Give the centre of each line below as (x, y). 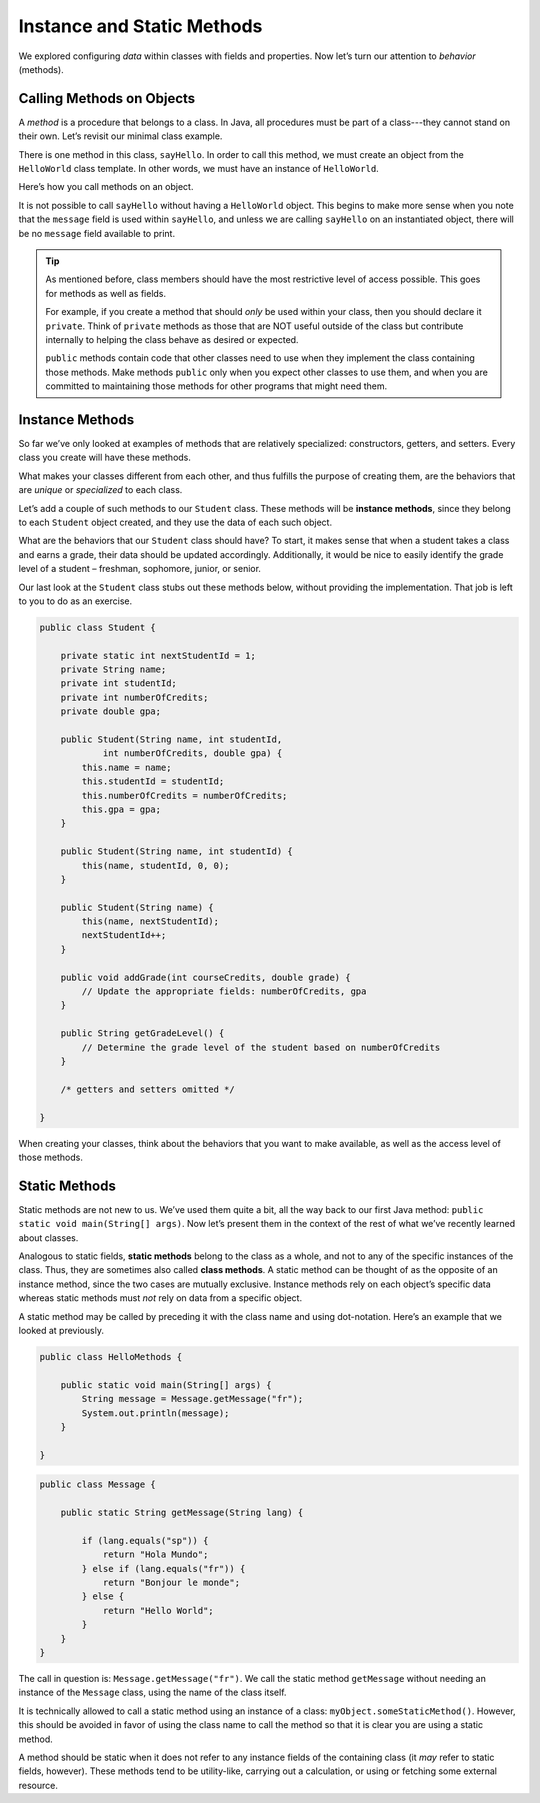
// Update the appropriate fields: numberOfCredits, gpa (224, 991)
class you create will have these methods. (105, 457)
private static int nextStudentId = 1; (158, 655)
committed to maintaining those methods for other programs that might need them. (216, 386)
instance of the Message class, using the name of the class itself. (152, 1692)
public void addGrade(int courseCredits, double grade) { (205, 977)
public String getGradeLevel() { (142, 1033)
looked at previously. (61, 1330)
